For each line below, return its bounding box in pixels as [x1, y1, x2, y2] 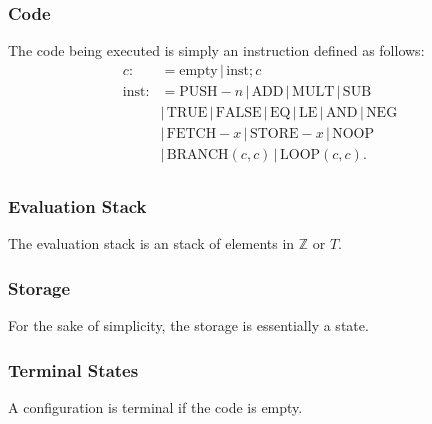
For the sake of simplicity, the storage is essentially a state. [8, 315, 369, 336]
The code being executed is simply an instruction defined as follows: [8, 40, 425, 61]
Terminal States [8, 357, 139, 382]
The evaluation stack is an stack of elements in [8, 233, 295, 254]
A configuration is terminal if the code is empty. [8, 396, 303, 417]
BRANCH [166, 147, 229, 162]
